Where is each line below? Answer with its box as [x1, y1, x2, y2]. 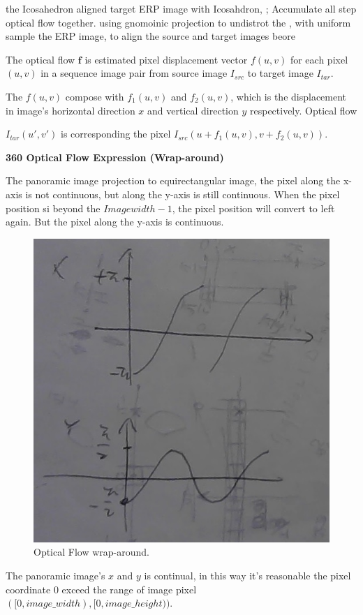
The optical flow [6, 52, 75, 66]
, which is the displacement [230, 89, 347, 103]
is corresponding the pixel [61, 126, 171, 141]
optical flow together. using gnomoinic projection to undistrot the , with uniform [6, 15, 351, 29]
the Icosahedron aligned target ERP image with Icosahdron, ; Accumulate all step [6, 1, 357, 15]
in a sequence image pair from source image [40, 66, 228, 80]
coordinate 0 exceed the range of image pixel [6, 581, 197, 596]
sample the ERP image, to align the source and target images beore [6, 29, 296, 43]
